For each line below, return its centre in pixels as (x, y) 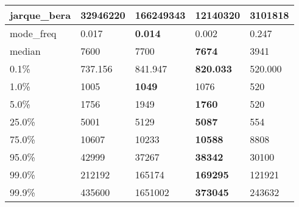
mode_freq (33, 33)
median (25, 51)
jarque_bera (40, 15)
